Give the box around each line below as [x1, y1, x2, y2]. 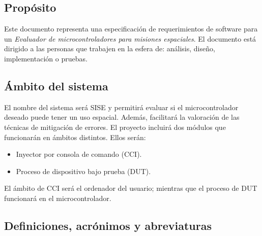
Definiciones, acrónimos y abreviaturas [4, 217, 212, 233]
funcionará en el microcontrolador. [4, 192, 111, 203]
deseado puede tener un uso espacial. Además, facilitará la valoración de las [4, 112, 240, 122]
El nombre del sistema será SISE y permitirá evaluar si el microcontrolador [4, 102, 239, 112]
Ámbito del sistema [4, 78, 108, 93]
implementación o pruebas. [4, 53, 88, 63]
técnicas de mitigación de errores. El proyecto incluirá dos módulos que [4, 121, 226, 132]
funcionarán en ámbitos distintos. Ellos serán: [4, 131, 146, 142]
